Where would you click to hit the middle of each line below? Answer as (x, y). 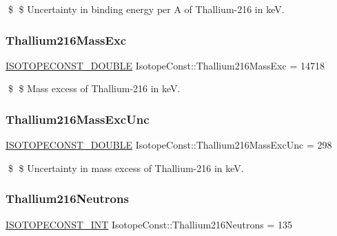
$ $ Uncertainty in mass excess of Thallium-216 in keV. (126, 168)
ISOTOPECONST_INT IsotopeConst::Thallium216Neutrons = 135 (149, 224)
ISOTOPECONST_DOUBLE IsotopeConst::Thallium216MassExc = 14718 (165, 65)
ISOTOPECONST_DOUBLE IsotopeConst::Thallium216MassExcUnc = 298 (169, 145)
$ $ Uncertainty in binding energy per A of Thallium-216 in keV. (146, 9)
